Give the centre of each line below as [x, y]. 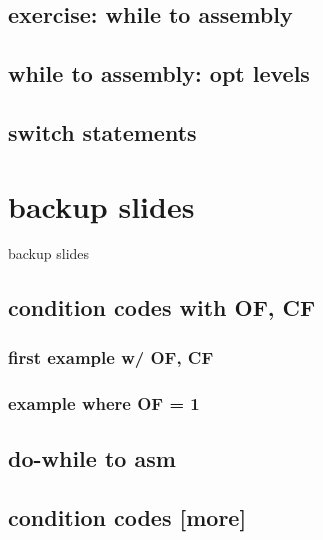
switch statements [102, 131]
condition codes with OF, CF [162, 307]
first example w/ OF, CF [111, 356]
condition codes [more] [127, 516]
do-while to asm [92, 457]
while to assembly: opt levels [159, 73]
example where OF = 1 [104, 402]
